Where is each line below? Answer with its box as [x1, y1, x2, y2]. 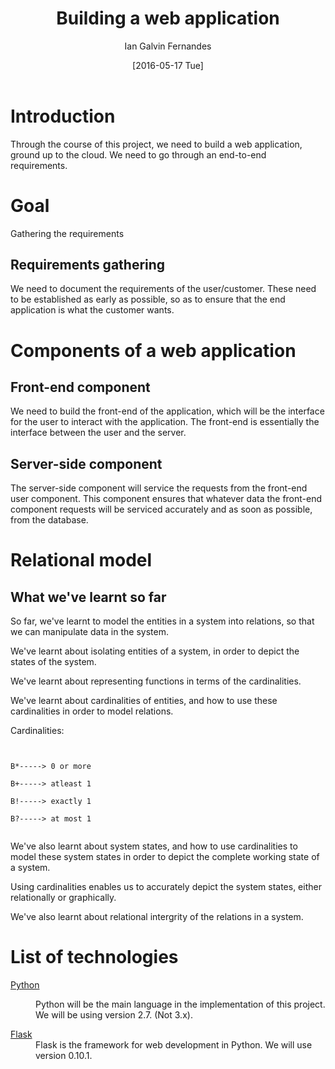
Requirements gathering [10, 257, 166, 274]
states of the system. [10, 656, 97, 668]
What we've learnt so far [10, 588, 167, 606]
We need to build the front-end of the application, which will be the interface [10, 405, 325, 417]
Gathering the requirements [10, 227, 125, 239]
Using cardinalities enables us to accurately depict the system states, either [10, 881, 322, 893]
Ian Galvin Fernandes [124, 40, 212, 52]
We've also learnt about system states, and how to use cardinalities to [10, 840, 298, 852]
